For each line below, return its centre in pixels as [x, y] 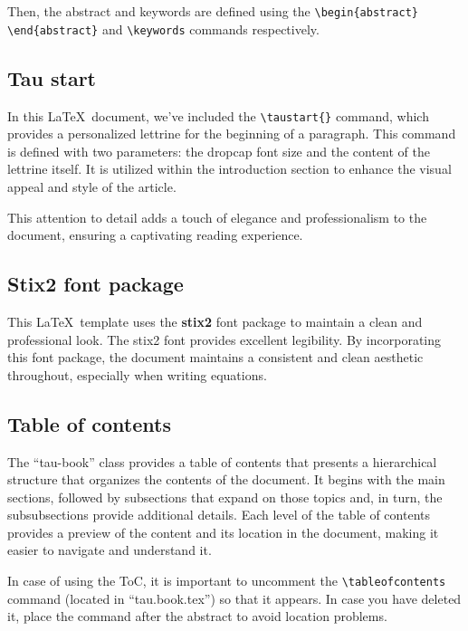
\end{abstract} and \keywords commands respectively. [163, 29]
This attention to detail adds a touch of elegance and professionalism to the [217, 217]
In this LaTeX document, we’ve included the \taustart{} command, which [218, 115]
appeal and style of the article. [92, 186]
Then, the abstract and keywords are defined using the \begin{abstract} [213, 11]
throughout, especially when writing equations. [137, 374]
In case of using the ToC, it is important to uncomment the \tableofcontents [227, 581]
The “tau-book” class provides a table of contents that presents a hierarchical [222, 461]
